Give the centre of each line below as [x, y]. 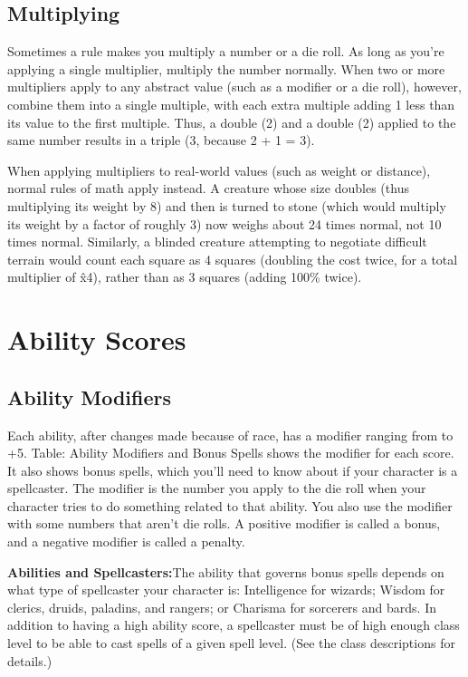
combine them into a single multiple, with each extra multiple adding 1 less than [231, 104]
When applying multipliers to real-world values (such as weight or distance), [219, 170]
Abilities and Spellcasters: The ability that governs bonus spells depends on [226, 571]
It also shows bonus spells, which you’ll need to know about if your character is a [233, 470]
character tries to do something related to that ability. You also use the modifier [230, 505]
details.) [30, 660]
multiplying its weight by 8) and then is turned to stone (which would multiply [227, 205]
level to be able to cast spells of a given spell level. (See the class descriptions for [231, 643]
